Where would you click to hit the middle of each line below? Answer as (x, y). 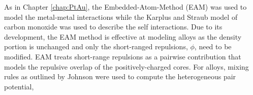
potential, (19, 86)
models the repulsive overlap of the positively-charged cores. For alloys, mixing (126, 66)
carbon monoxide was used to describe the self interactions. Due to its (113, 27)
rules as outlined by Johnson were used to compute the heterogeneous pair (120, 76)
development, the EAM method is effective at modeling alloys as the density (123, 36)
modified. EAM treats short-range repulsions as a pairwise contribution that (123, 56)
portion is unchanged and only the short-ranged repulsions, (96, 46)
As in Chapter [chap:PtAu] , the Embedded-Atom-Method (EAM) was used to (125, 7)
